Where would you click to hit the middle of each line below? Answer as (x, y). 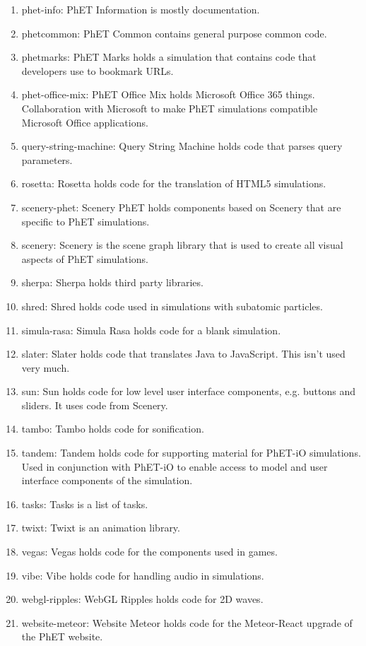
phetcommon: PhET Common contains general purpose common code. (174, 33)
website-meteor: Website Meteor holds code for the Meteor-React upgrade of (187, 622)
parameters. (47, 159)
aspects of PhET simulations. (85, 258)
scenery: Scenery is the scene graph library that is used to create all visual (182, 245)
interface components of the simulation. (107, 480)
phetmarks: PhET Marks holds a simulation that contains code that (169, 57)
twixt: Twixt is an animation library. (101, 528)
